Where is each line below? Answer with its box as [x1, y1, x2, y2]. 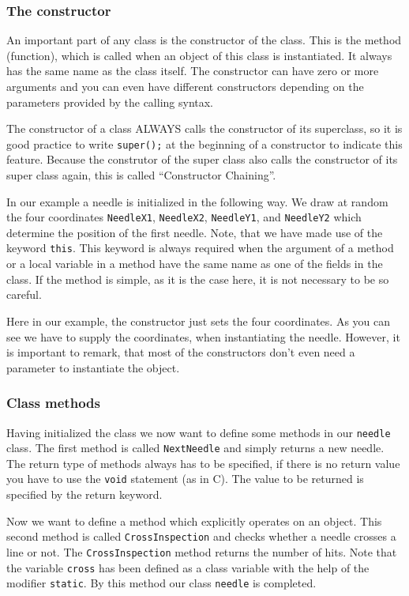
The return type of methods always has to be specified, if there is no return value [6, 455, 400, 471]
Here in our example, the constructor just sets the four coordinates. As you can [6, 312, 391, 329]
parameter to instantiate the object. [6, 359, 180, 375]
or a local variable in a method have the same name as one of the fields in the [6, 255, 383, 272]
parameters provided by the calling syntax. [6, 93, 214, 110]
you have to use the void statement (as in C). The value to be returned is [6, 470, 364, 487]
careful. [6, 286, 42, 303]
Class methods [6, 393, 100, 413]
